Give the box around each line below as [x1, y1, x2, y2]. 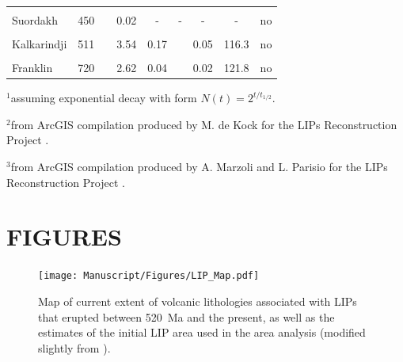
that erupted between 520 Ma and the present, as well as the [38, 308, 335, 325]
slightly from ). [38, 339, 111, 356]
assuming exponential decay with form [10, 90, 197, 106]
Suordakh [12, 12, 59, 28]
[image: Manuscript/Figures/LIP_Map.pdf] [38, 270, 260, 282]
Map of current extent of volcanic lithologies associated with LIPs [38, 293, 357, 310]
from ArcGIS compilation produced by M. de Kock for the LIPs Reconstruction [10, 116, 397, 132]
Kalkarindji [12, 36, 67, 52]
